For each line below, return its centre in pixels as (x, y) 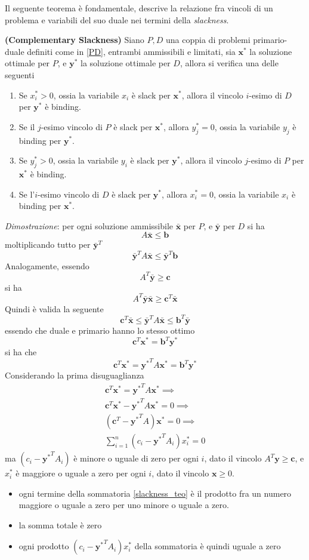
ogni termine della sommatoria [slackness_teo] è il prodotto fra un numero (155, 493)
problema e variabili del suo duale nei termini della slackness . (117, 19)
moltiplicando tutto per (48, 244)
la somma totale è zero (60, 524)
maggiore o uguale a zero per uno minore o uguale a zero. (124, 505)
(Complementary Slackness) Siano (75, 40)
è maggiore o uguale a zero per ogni (81, 473)
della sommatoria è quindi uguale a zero (208, 546)
